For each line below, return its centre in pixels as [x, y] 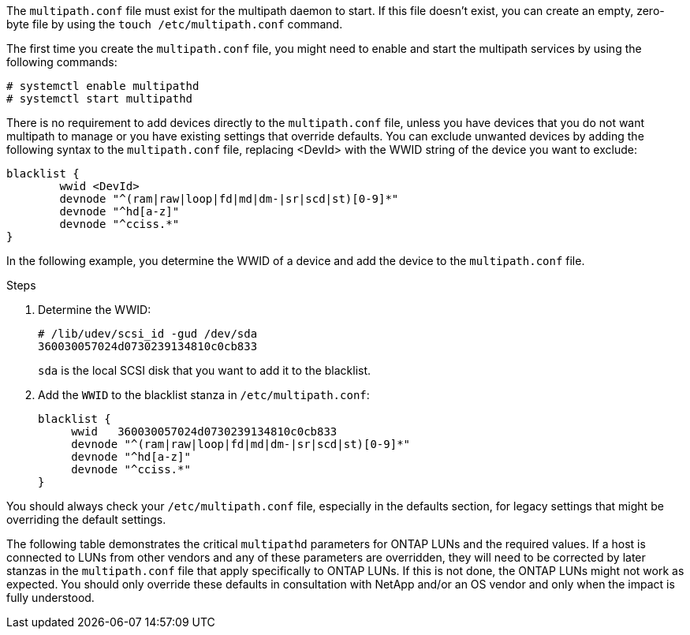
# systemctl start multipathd [100, 99]
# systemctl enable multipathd [103, 86]
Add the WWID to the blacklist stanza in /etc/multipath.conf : [204, 395]
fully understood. [50, 598]
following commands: [62, 62]
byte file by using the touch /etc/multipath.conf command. [175, 24]
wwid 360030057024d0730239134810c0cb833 [204, 431]
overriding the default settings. [86, 519]
